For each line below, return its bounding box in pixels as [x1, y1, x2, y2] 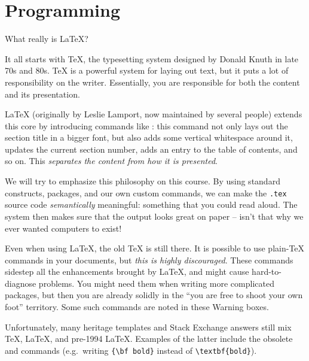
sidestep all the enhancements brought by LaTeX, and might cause [5, 265, 249, 278]
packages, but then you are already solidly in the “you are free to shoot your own [5, 289, 303, 301]
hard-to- [252, 265, 282, 278]
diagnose [5, 277, 36, 289]
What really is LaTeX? [5, 32, 88, 45]
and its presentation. [5, 87, 80, 100]
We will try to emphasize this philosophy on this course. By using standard [5, 175, 280, 187]
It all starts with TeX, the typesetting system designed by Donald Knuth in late [5, 52, 299, 65]
